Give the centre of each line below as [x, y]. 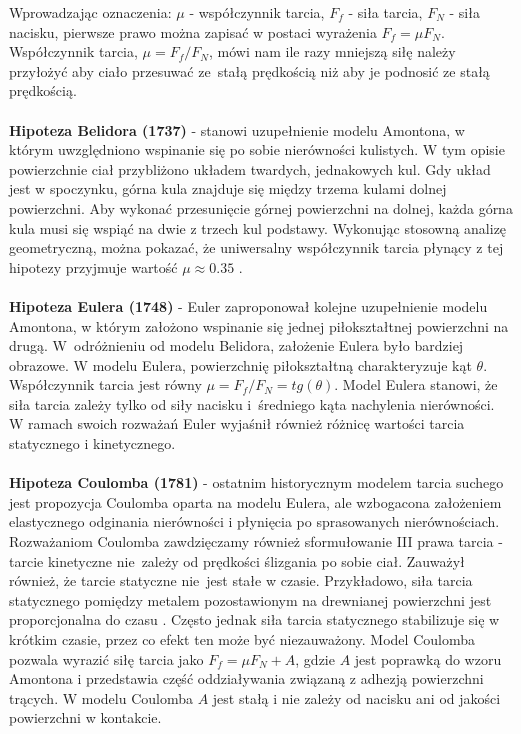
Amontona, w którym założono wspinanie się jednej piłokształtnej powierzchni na [259, 325]
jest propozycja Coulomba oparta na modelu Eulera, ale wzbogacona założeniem [255, 501]
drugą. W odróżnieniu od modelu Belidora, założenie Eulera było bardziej [236, 345]
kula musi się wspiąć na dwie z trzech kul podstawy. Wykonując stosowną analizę [258, 227]
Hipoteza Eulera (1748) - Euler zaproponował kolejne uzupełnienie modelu [248, 305]
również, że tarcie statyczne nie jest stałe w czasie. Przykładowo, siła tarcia [241, 580]
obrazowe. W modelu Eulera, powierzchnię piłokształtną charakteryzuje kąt [240, 364]
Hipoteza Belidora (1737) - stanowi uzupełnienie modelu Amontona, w [237, 129]
